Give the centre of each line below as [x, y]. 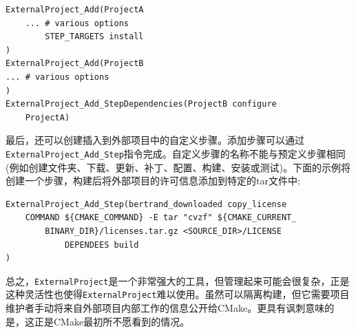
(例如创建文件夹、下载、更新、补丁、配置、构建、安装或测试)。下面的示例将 [178, 167]
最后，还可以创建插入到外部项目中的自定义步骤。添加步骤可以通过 [155, 140]
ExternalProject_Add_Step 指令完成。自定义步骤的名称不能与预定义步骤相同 [176, 153]
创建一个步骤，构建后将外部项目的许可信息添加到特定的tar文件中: [153, 181]
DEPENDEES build [102, 245]
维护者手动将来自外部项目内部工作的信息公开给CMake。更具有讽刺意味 [165, 308]
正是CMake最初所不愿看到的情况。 [112, 321]
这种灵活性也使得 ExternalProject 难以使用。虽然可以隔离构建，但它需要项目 [178, 294]
